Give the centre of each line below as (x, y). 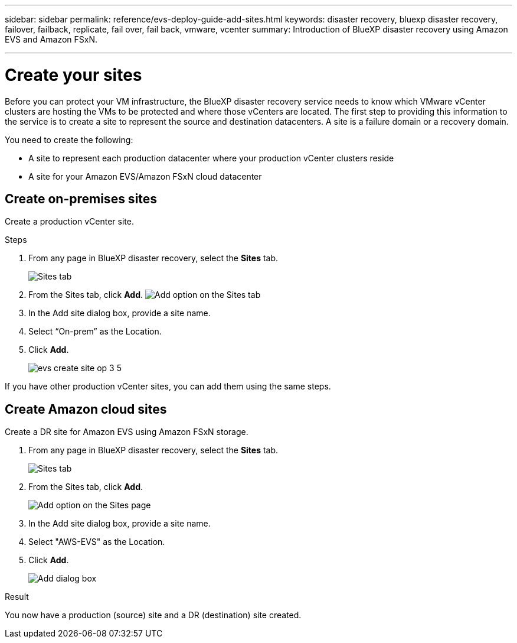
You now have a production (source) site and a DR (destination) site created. (153, 615)
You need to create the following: (69, 139)
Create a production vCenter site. (69, 222)
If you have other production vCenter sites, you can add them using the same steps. (168, 387)
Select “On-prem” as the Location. (95, 332)
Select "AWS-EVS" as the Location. (97, 542)
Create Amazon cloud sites (86, 409)
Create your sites (73, 75)
